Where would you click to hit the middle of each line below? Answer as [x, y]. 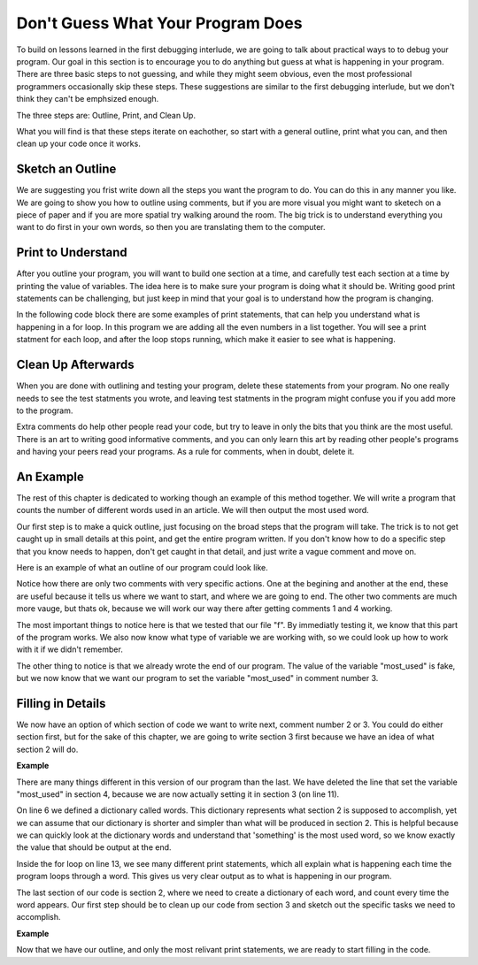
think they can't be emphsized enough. [88, 99]
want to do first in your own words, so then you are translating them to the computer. [171, 227]
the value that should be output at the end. [94, 847]
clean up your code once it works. [78, 144]
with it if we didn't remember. [69, 649]
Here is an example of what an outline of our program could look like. [143, 567]
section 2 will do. [47, 749]
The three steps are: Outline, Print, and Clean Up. [106, 115]
